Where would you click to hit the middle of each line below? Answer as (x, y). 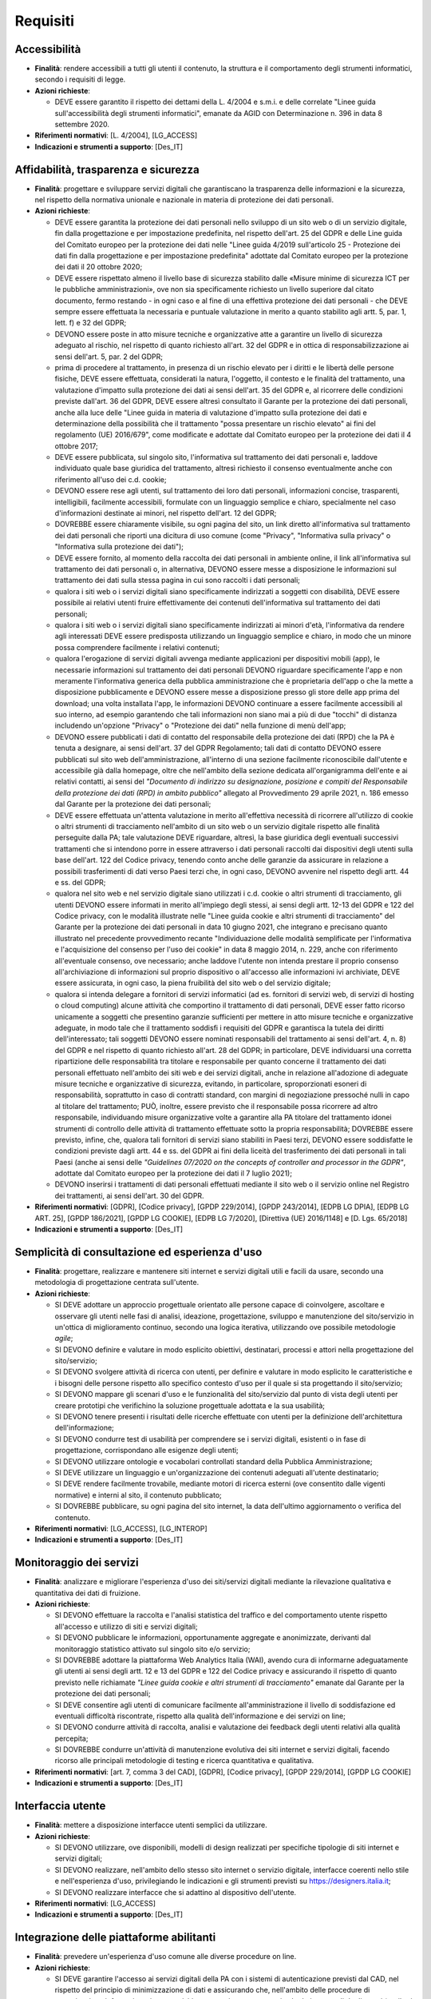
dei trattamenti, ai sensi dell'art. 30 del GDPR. (129, 1195)
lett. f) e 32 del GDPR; (91, 323)
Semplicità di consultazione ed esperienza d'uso (138, 1252)
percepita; (71, 1738)
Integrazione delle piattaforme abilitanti (115, 1938)
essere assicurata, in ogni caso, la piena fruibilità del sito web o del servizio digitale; (193, 983)
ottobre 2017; (77, 446)
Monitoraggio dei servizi (77, 1563)
